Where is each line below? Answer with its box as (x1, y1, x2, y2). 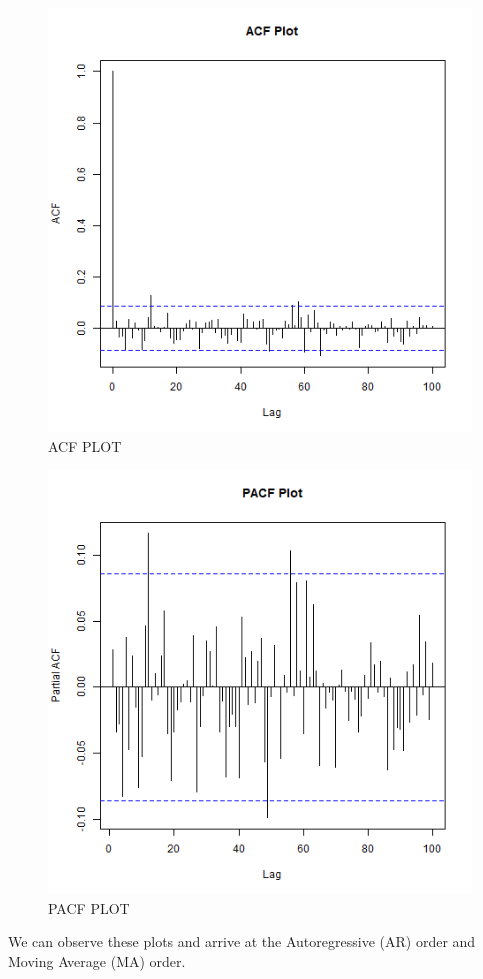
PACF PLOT (48, 897, 130, 918)
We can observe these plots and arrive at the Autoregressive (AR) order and (8, 931, 476, 952)
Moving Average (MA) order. (8, 950, 186, 971)
